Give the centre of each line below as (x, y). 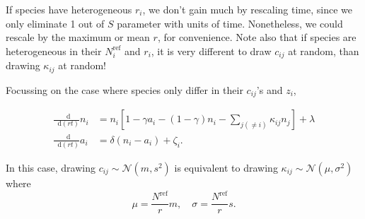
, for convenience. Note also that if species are (257, 37)
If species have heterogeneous (69, 9)
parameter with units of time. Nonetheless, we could (230, 23)
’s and (270, 89)
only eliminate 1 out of (55, 23)
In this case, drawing (51, 168)
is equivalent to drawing (226, 168)
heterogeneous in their (54, 51)
